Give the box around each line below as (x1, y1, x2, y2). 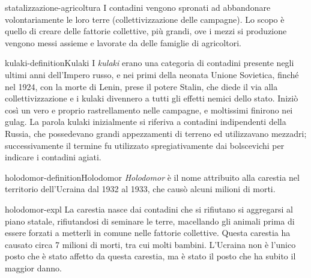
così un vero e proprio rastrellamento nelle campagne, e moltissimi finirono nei (5, 103, 293, 116)
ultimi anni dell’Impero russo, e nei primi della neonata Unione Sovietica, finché (5, 68, 299, 80)
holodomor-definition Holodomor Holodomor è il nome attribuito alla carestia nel (5, 171, 300, 183)
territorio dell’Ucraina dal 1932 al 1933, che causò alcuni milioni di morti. (5, 183, 276, 195)
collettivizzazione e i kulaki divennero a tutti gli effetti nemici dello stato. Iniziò (5, 92, 298, 104)
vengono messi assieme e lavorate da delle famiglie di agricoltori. (5, 36, 241, 49)
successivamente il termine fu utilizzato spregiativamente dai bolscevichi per (5, 139, 285, 151)
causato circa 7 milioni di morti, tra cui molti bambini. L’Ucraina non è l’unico (5, 238, 296, 250)
